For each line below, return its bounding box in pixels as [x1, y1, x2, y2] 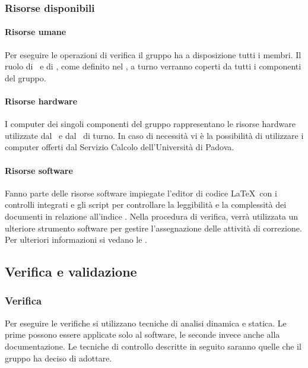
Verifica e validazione [5, 262, 137, 281]
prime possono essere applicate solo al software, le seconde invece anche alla [5, 328, 280, 341]
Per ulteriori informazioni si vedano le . [5, 233, 148, 246]
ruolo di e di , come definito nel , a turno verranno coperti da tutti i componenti [5, 60, 301, 72]
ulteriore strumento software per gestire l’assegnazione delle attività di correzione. [5, 221, 302, 234]
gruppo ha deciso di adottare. [5, 351, 112, 364]
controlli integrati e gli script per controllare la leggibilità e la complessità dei [5, 198, 287, 211]
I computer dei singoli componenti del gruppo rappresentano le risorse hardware [5, 118, 296, 130]
